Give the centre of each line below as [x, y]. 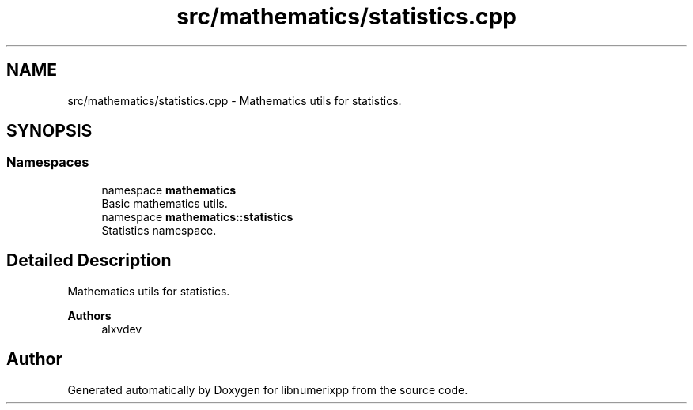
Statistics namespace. [159, 230]
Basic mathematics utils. [165, 203]
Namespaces [48, 162]
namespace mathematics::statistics [197, 216]
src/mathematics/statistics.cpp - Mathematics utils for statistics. [235, 100]
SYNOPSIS [49, 131]
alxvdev [122, 329]
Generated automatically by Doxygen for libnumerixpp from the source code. [268, 389]
